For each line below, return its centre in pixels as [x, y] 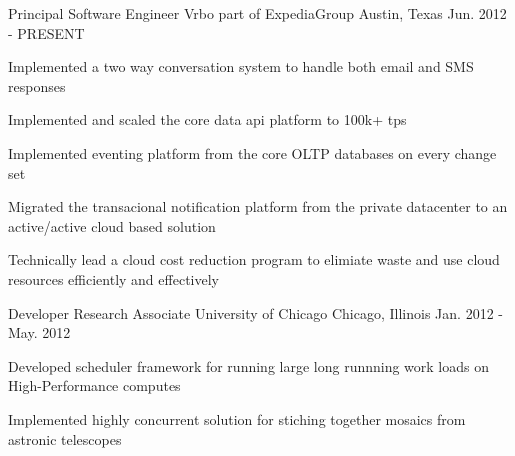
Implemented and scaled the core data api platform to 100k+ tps [207, 119]
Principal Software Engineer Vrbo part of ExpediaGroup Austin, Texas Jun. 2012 [257, 13]
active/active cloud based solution [112, 225]
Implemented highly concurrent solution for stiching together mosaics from [237, 418]
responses [37, 85]
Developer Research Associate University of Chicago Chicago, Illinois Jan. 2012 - [255, 312]
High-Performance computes [94, 385]
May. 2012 [39, 332]
